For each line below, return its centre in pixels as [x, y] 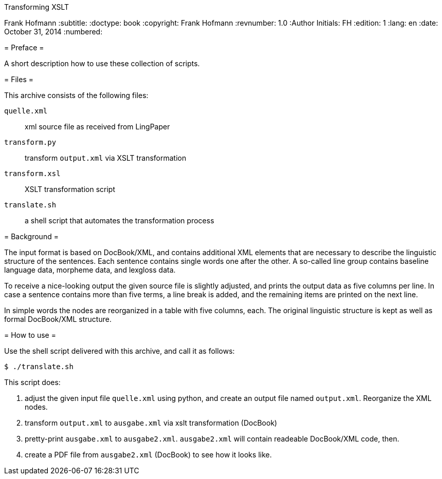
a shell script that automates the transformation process [119, 221]
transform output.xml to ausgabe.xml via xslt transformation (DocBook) [151, 423]
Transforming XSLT [37, 7]
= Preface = [24, 47]
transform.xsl [32, 174]
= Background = [31, 236]
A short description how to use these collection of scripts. [102, 63]
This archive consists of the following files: [76, 95]
